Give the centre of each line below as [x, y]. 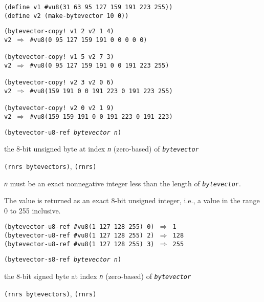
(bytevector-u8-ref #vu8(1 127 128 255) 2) [79, 235]
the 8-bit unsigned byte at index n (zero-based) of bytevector [102, 149]
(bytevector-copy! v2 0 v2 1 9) [59, 108]
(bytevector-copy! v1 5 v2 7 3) [59, 57]
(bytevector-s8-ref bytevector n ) [63, 260]
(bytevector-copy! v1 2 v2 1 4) [59, 31]
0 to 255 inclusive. [32, 210]
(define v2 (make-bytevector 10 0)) [67, 16]
